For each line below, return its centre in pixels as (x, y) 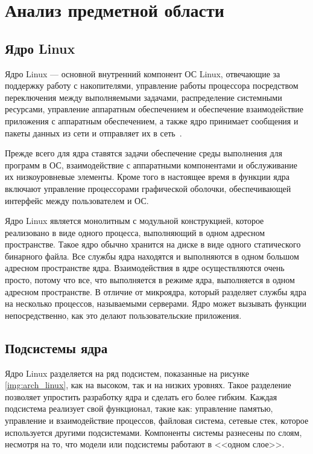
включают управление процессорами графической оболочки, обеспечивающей (148, 188)
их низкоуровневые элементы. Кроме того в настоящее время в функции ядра (147, 177)
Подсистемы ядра (56, 347)
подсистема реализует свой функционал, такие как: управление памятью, (139, 408)
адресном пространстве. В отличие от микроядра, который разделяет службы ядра (156, 291)
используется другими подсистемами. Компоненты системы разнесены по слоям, (153, 432)
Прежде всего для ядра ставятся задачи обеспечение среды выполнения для (144, 153)
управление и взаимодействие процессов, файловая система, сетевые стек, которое (157, 420)
